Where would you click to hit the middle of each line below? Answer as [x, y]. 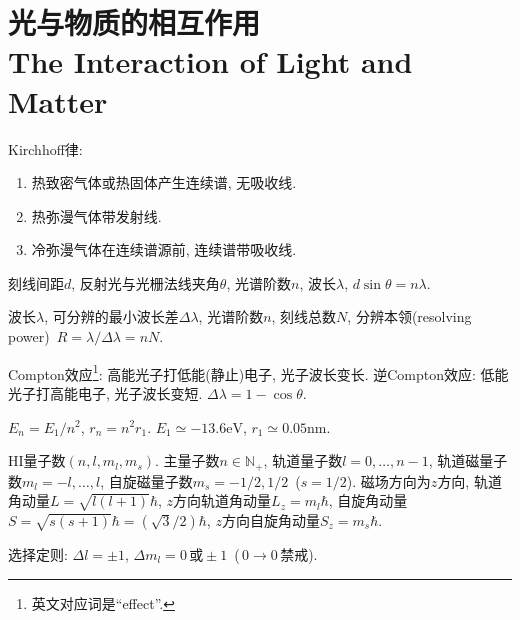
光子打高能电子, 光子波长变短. [105, 392]
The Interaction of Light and [210, 61]
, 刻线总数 [304, 316]
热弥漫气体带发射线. [96, 215]
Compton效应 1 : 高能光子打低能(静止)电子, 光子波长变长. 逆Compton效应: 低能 [258, 372]
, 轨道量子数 [303, 460]
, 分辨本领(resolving [409, 316]
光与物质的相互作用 [134, 22]
